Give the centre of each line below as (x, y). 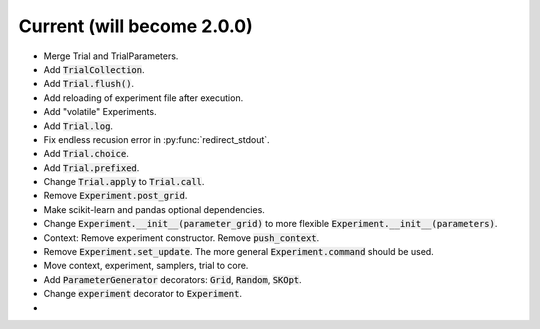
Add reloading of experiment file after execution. (143, 97)
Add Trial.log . (78, 126)
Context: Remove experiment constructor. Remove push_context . (181, 237)
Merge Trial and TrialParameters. (111, 56)
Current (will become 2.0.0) (136, 26)
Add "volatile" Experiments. (100, 112)
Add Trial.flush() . (89, 84)
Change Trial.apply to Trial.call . (124, 182)
